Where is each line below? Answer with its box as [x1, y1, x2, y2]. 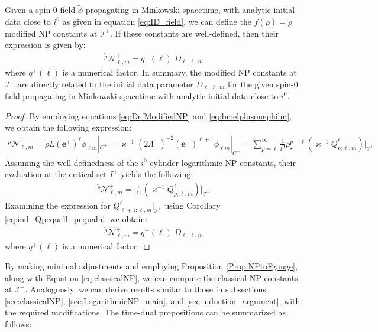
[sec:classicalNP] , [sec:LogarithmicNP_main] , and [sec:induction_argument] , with [5, 294, 301, 307]
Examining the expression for [5, 198, 111, 211]
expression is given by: [5, 38, 86, 51]
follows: [5, 318, 32, 330]
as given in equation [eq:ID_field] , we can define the [62, 15, 251, 27]
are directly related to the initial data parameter [17, 77, 193, 90]
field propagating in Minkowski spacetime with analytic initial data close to [5, 90, 279, 102]
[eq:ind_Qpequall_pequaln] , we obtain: [5, 212, 148, 224]
